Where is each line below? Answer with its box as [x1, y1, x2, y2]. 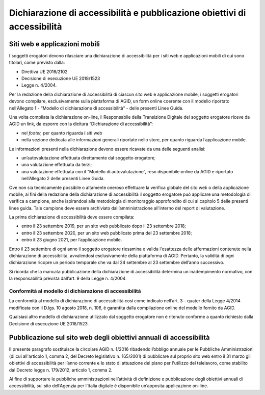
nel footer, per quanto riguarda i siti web [21, 130, 103, 136]
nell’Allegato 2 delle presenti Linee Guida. [21, 176, 105, 182]
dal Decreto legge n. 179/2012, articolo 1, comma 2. [9, 367, 113, 373]
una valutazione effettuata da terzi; [21, 162, 92, 168]
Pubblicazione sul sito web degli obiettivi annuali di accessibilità [9, 334, 210, 342]
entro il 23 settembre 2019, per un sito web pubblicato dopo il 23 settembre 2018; [21, 223, 186, 229]
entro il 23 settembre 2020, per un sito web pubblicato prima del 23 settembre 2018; [21, 230, 192, 236]
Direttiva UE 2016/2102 [21, 69, 68, 75]
